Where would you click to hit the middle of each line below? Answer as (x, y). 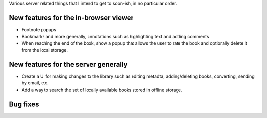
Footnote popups (39, 29)
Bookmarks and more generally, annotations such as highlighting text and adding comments (115, 37)
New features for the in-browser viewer (71, 18)
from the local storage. (45, 50)
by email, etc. (35, 83)
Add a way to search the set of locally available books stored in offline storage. (102, 90)
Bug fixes (24, 104)
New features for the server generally (68, 64)
